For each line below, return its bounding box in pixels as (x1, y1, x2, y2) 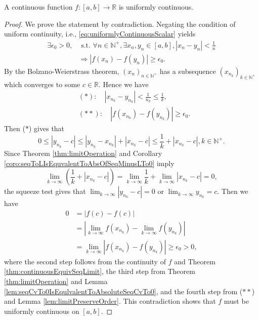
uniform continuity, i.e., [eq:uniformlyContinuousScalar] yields (4, 28, 196, 39)
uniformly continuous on (4, 305, 79, 316)
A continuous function (4, 2, 73, 12)
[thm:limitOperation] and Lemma (4, 276, 108, 287)
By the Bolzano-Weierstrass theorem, (4, 65, 119, 76)
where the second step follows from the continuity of (4, 256, 166, 266)
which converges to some (4, 78, 80, 89)
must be (224, 296, 249, 306)
